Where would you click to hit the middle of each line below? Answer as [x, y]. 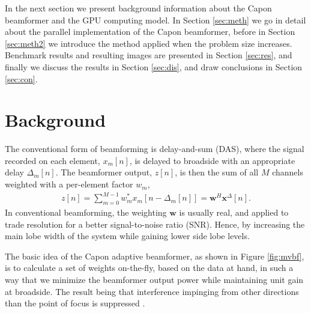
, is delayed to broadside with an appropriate [212, 160]
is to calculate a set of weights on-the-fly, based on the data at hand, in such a [149, 268]
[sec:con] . [21, 78]
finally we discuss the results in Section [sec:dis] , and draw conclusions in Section [154, 66]
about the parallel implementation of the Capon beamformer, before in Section [150, 32]
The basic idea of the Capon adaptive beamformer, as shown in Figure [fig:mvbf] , [155, 256]
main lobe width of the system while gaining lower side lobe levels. [127, 236]
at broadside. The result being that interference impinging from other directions [152, 291]
